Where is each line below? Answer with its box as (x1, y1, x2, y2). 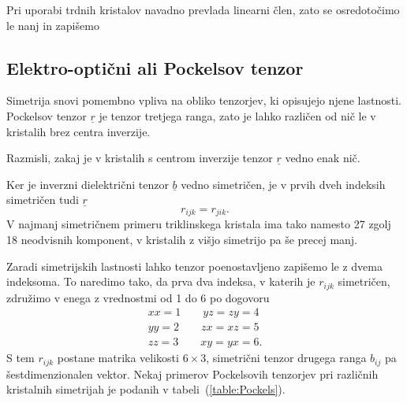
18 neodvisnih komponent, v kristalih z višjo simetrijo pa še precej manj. (6, 231, 358, 247)
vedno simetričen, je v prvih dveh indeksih (181, 176, 386, 192)
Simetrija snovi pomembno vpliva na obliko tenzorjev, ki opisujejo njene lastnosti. (6, 92, 401, 109)
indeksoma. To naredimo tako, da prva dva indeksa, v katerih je (6, 273, 316, 290)
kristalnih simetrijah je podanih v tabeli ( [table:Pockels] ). (6, 381, 286, 397)
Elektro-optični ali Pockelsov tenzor (6, 55, 304, 79)
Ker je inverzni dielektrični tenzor (6, 176, 169, 192)
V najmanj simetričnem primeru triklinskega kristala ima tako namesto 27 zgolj (6, 216, 391, 232)
